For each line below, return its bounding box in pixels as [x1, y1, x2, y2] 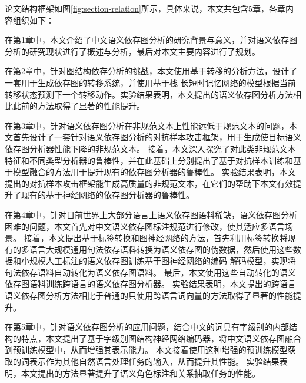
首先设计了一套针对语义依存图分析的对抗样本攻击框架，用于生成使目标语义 [12, 131, 301, 143]
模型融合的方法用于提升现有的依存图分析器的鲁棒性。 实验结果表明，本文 [12, 166, 296, 178]
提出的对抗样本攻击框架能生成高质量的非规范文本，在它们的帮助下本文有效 [5, 177, 293, 189]
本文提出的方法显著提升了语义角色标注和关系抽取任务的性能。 [21, 367, 260, 379]
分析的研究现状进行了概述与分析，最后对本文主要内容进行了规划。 [5, 45, 260, 57]
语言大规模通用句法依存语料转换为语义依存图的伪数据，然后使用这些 [29, 243, 293, 255]
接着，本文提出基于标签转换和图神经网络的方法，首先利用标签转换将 [24, 232, 288, 244]
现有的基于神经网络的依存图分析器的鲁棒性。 [21, 189, 194, 201]
